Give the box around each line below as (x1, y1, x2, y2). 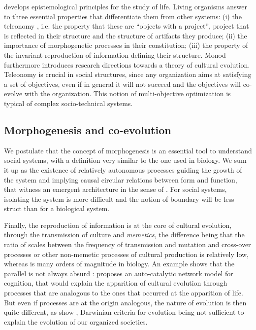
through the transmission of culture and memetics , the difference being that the (4, 229, 245, 240)
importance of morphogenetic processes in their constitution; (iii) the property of (4, 40, 248, 50)
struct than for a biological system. (4, 203, 110, 214)
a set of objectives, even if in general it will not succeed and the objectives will (4, 78, 241, 89)
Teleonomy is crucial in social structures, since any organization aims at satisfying (4, 69, 252, 79)
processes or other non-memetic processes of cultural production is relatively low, (4, 249, 249, 259)
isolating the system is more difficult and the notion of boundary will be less (4, 193, 234, 204)
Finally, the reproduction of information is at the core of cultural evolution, (4, 220, 232, 230)
